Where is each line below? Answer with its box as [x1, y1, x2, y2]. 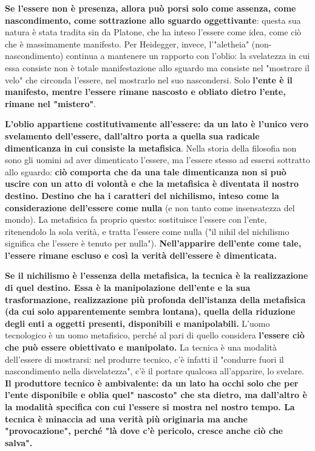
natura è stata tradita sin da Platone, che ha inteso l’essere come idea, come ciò [5, 26, 302, 38]
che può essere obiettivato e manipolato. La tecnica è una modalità [5, 341, 277, 354]
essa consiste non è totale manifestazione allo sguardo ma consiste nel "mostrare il [5, 61, 310, 74]
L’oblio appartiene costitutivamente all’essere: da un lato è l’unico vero [5, 117, 308, 130]
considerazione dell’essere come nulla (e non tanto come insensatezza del [5, 201, 295, 214]
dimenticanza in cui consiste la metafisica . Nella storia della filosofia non [5, 141, 297, 154]
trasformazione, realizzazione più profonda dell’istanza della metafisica [5, 293, 306, 306]
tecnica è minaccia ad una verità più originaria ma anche [5, 412, 248, 425]
